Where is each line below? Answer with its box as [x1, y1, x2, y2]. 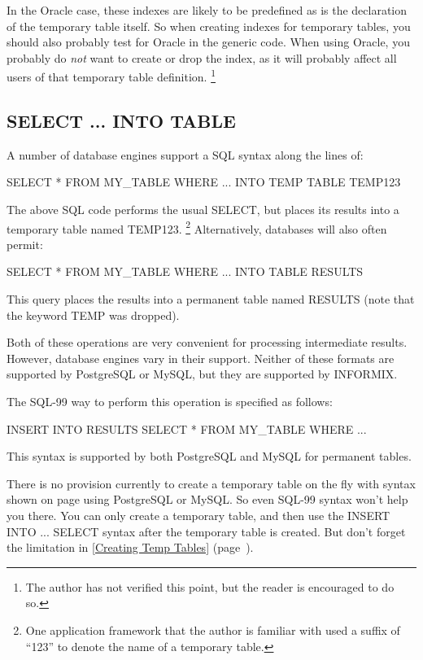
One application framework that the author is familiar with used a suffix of [25, 621, 400, 638]
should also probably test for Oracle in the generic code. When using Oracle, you [7, 33, 410, 50]
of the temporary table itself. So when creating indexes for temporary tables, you [7, 17, 411, 34]
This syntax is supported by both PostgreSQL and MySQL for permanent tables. [7, 448, 412, 465]
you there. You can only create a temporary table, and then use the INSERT [7, 506, 390, 523]
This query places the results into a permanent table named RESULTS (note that [7, 291, 415, 308]
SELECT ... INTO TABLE [7, 108, 236, 133]
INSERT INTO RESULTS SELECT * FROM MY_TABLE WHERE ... [7, 420, 367, 437]
